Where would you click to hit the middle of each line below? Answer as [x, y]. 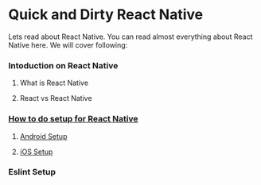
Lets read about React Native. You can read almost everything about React [130, 37]
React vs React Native [56, 98]
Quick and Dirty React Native [106, 15]
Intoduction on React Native [63, 65]
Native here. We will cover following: [68, 44]
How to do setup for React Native [73, 119]
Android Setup [43, 136]
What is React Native [54, 83]
